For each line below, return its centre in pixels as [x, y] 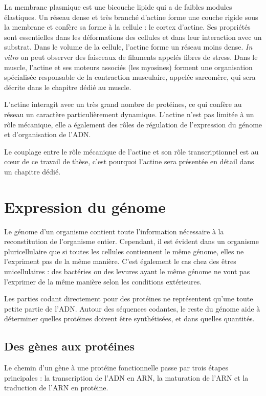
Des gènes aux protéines [69, 346]
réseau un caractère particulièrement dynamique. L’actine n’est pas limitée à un [129, 114]
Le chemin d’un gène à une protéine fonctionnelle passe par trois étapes [116, 368]
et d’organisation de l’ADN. [48, 134]
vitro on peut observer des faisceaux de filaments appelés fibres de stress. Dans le [131, 57]
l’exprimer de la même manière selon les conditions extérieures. [103, 281]
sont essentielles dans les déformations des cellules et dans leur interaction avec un [133, 37]
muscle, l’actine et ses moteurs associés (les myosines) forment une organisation [128, 67]
